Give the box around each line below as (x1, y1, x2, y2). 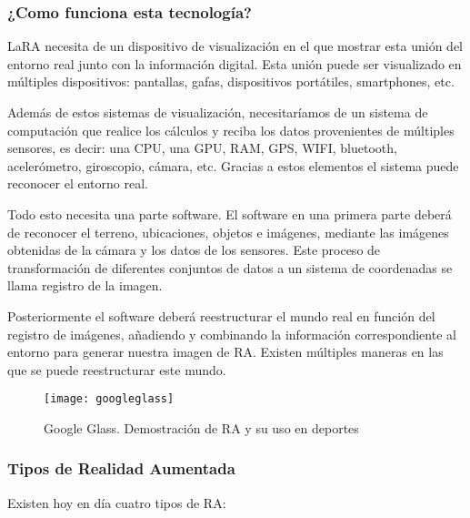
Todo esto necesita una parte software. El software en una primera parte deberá (7, 204, 452, 223)
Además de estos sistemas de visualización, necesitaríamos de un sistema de (7, 103, 428, 121)
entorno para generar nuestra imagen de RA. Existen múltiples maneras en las (7, 342, 444, 361)
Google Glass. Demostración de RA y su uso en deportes (44, 418, 359, 437)
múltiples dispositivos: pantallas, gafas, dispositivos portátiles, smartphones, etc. (7, 72, 455, 91)
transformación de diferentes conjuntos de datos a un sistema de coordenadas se (7, 258, 453, 277)
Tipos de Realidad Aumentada (7, 457, 235, 480)
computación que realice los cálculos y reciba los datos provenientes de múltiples (7, 120, 455, 139)
